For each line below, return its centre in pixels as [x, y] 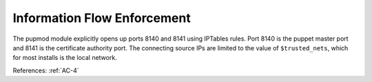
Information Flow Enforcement [102, 18]
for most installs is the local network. [65, 58]
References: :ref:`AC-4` [46, 70]
